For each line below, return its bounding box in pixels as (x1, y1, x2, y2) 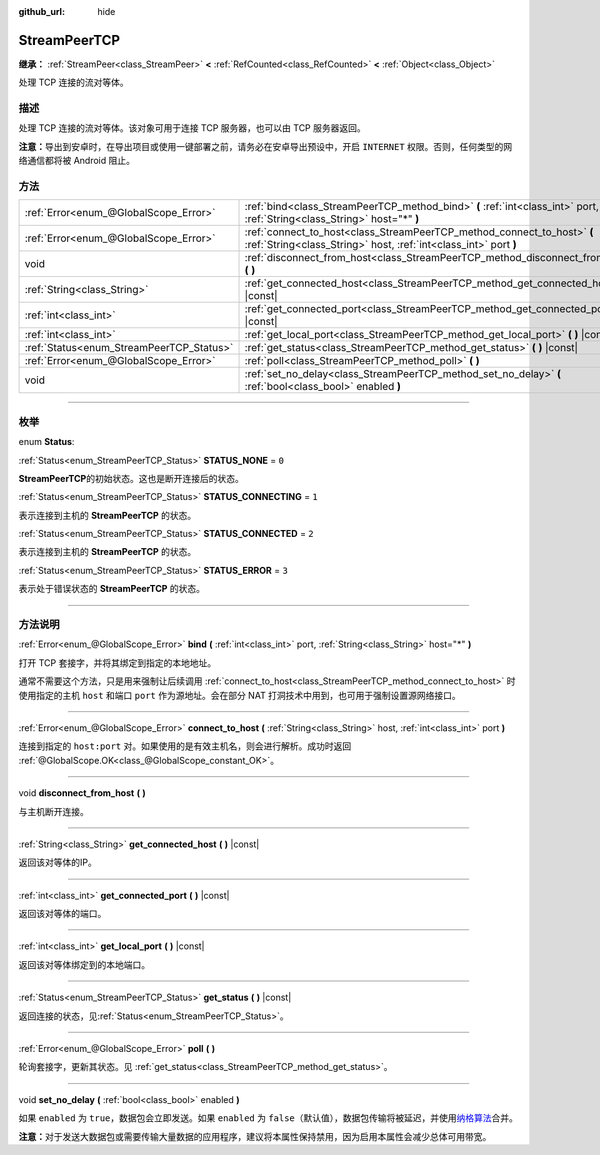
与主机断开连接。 (18, 805, 89, 817)
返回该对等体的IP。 (18, 856, 97, 869)
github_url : (18, 6, 65, 17)
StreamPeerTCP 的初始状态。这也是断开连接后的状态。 (18, 472, 244, 484)
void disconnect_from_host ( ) (18, 787, 147, 799)
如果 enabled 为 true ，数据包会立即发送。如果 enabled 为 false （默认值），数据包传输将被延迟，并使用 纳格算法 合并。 (18, 1112, 519, 1124)
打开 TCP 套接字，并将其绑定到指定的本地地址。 (18, 656, 217, 669)
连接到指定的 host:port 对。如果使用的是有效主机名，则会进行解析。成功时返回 (18, 740, 352, 752)
